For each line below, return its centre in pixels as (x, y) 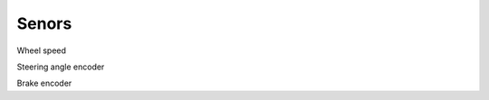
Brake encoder (44, 83)
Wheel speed (42, 50)
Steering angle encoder (61, 67)
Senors (44, 23)
